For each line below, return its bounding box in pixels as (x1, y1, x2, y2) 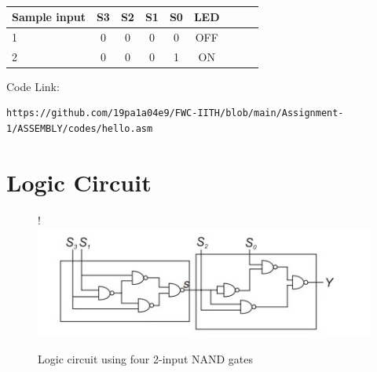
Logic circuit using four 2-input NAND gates (38, 351, 254, 367)
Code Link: (6, 78, 60, 94)
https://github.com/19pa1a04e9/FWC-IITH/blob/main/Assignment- (6, 108, 344, 119)
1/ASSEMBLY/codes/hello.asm (6, 122, 153, 134)
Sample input (12, 9, 86, 24)
